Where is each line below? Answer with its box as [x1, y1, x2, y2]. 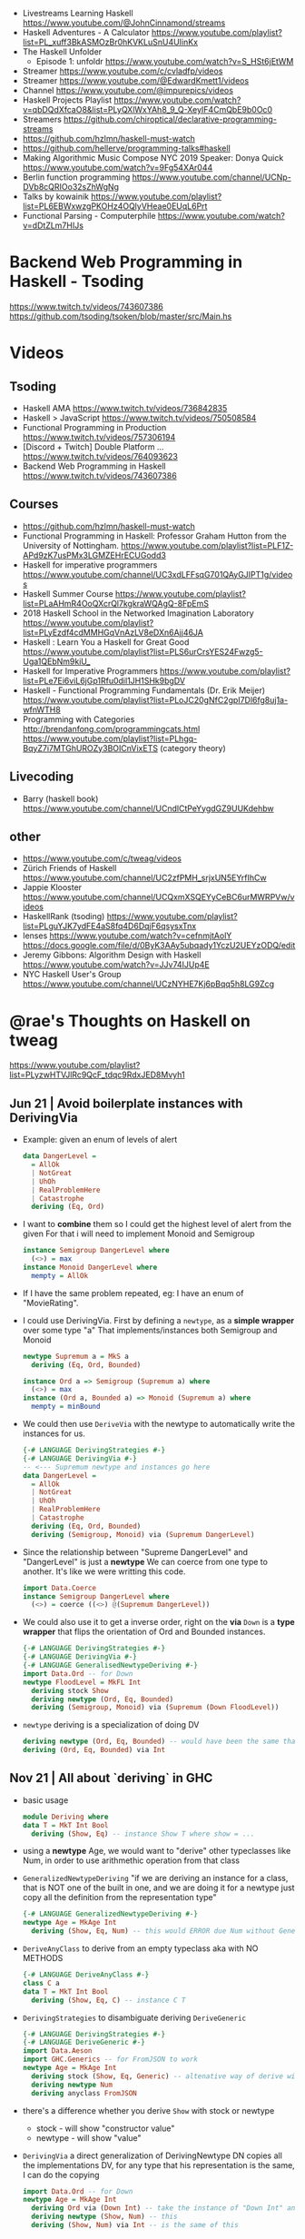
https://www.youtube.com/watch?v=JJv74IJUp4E [22, 959, 211, 970]
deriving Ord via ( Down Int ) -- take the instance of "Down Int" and [31, 2204, 300, 2213]
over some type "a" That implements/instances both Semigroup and [22, 1324, 278, 1335]
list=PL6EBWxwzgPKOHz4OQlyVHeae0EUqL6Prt [22, 201, 208, 212]
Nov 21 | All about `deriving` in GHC [9, 1770, 213, 1786]
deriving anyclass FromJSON [31, 2088, 138, 2097]
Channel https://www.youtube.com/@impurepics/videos [22, 85, 234, 95]
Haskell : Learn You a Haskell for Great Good [22, 636, 190, 648]
